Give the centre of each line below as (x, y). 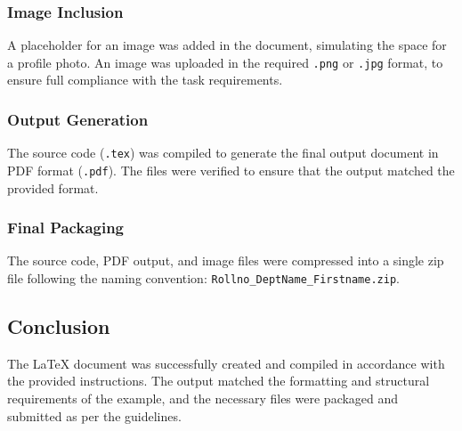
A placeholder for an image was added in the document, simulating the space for (227, 45)
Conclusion (59, 326)
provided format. (53, 187)
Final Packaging (66, 228)
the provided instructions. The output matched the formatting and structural (219, 381)
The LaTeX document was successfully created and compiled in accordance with (226, 363)
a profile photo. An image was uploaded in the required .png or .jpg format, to (225, 62)
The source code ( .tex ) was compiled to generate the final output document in (223, 153)
